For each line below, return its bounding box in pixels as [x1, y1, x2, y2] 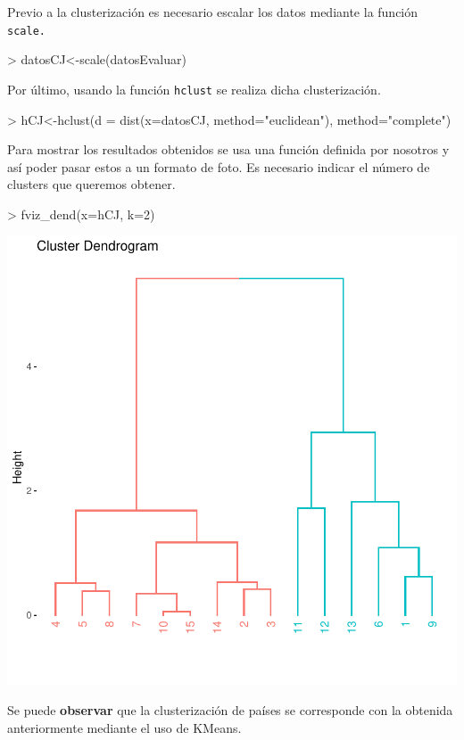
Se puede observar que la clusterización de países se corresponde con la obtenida [7, 701, 453, 719]
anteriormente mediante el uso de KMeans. [7, 718, 242, 736]
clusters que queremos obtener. [7, 175, 176, 193]
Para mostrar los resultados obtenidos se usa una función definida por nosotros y [7, 140, 450, 159]
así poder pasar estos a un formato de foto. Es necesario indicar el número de [7, 157, 430, 176]
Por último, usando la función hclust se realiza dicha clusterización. [7, 79, 381, 98]
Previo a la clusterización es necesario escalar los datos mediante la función [7, 3, 418, 21]
